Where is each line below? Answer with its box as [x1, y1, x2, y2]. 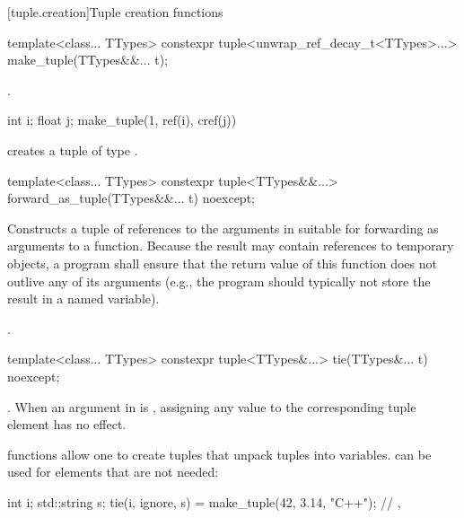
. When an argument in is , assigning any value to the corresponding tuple [7, 397, 416, 416]
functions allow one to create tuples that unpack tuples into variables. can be [7, 444, 432, 463]
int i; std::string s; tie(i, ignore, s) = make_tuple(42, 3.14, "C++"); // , [7, 492, 401, 511]
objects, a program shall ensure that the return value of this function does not [7, 253, 437, 272]
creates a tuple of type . [7, 140, 138, 159]
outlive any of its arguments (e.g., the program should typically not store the [7, 271, 431, 290]
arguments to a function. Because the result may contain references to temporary [7, 236, 454, 255]
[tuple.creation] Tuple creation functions [7, 3, 223, 21]
